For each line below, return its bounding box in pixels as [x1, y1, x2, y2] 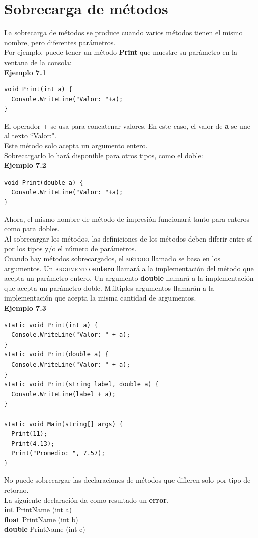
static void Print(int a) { [4, 321, 98, 329]
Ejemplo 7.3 [4, 302, 46, 313]
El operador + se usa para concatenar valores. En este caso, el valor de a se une [4, 120, 250, 131]
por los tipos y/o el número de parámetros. [4, 243, 137, 254]
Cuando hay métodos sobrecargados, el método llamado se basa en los [4, 253, 220, 263]
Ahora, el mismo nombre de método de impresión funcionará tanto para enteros [4, 213, 250, 224]
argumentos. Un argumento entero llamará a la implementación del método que [4, 263, 254, 273]
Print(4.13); [11, 440, 55, 447]
